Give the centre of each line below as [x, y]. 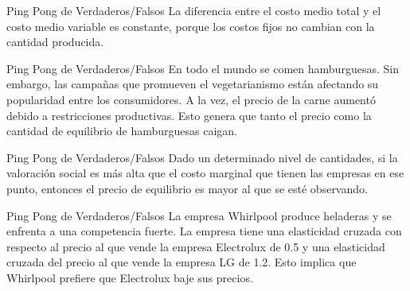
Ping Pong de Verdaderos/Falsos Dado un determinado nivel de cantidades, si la [202, 157]
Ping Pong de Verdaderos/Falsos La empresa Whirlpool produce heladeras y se [199, 215]
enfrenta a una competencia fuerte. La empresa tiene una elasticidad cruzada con [204, 231]
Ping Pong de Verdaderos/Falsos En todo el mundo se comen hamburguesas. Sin [203, 68]
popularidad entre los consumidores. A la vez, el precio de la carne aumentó [191, 99]
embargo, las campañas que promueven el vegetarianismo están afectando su [193, 84]
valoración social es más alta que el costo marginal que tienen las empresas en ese [205, 173]
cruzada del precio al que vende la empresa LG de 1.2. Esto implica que [182, 262]
